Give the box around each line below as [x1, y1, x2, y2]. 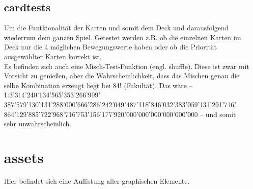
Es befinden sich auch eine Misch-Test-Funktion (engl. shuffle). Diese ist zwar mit [4, 61, 249, 71]
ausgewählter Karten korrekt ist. [4, 51, 102, 61]
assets [4, 147, 44, 167]
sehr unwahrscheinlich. [4, 118, 72, 129]
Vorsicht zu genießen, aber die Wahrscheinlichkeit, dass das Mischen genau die [4, 71, 240, 81]
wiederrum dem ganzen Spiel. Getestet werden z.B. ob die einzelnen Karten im [4, 32, 241, 42]
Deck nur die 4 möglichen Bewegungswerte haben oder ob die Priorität [4, 42, 217, 52]
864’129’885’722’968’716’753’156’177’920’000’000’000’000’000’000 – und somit [4, 109, 236, 119]
